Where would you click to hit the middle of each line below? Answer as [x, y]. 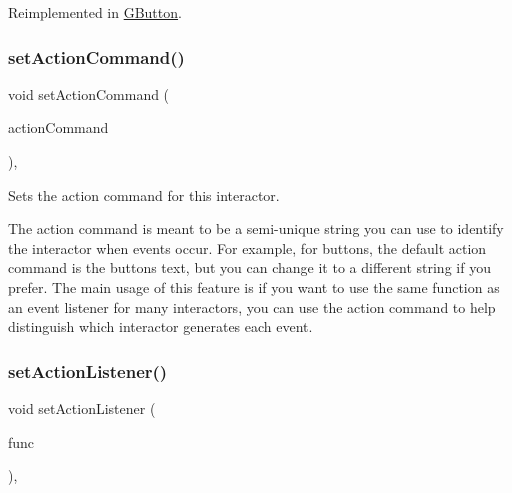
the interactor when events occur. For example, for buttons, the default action [247, 247]
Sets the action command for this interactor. [144, 194]
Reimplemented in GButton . [95, 12]
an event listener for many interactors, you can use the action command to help [252, 306]
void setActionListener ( [82, 407]
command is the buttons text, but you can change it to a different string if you [249, 267]
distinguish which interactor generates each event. [160, 326]
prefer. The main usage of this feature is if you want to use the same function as [254, 286]
